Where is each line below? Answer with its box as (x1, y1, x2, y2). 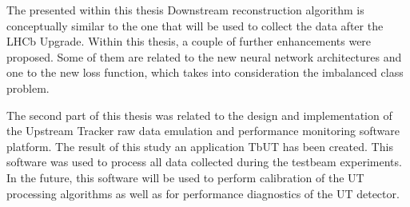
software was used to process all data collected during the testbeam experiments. (6, 153, 402, 170)
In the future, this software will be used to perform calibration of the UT (6, 169, 364, 185)
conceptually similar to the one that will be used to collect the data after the (6, 17, 384, 34)
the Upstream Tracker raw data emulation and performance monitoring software (6, 122, 400, 139)
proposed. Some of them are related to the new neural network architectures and (6, 48, 402, 65)
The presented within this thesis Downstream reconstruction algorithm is (6, 2, 364, 18)
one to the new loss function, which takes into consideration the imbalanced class (6, 64, 404, 81)
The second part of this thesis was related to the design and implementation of (6, 106, 392, 123)
